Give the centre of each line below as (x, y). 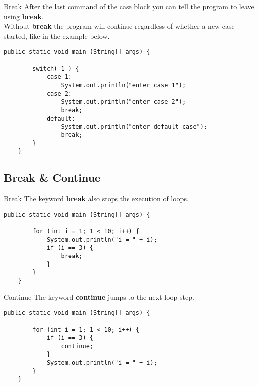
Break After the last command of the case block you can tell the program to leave (129, 6)
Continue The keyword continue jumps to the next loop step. (99, 297)
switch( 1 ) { (56, 68)
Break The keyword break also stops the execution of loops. (96, 198)
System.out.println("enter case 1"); (124, 85)
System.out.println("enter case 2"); (124, 102)
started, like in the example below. (57, 36)
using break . (24, 16)
